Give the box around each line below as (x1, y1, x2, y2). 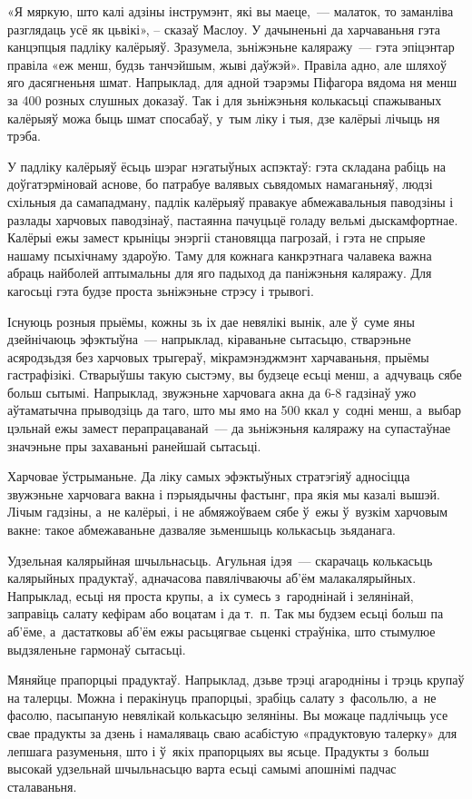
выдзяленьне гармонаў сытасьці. (7, 639, 186, 658)
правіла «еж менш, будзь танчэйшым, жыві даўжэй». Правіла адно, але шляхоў (7, 54, 447, 74)
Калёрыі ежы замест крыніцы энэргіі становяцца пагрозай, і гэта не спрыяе (7, 228, 426, 247)
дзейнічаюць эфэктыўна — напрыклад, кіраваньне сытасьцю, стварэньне (7, 330, 411, 349)
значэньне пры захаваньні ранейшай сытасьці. (7, 436, 261, 455)
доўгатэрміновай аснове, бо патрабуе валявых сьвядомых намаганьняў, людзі (7, 174, 433, 193)
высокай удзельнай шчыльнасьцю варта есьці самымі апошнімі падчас (7, 759, 397, 778)
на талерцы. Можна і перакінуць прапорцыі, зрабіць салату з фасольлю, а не (7, 687, 437, 706)
